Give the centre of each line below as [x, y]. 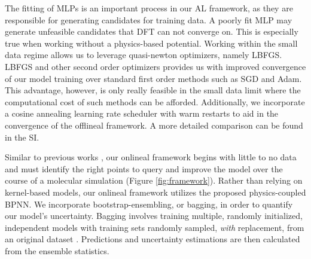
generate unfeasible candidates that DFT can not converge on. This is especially [152, 31]
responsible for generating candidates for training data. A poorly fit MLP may [149, 19]
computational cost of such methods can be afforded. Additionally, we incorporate [155, 101]
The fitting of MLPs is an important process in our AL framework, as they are [149, 8]
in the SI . [22, 137]
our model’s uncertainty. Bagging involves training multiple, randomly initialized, [154, 216]
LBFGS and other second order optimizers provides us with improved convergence [155, 66]
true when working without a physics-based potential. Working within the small [151, 43]
